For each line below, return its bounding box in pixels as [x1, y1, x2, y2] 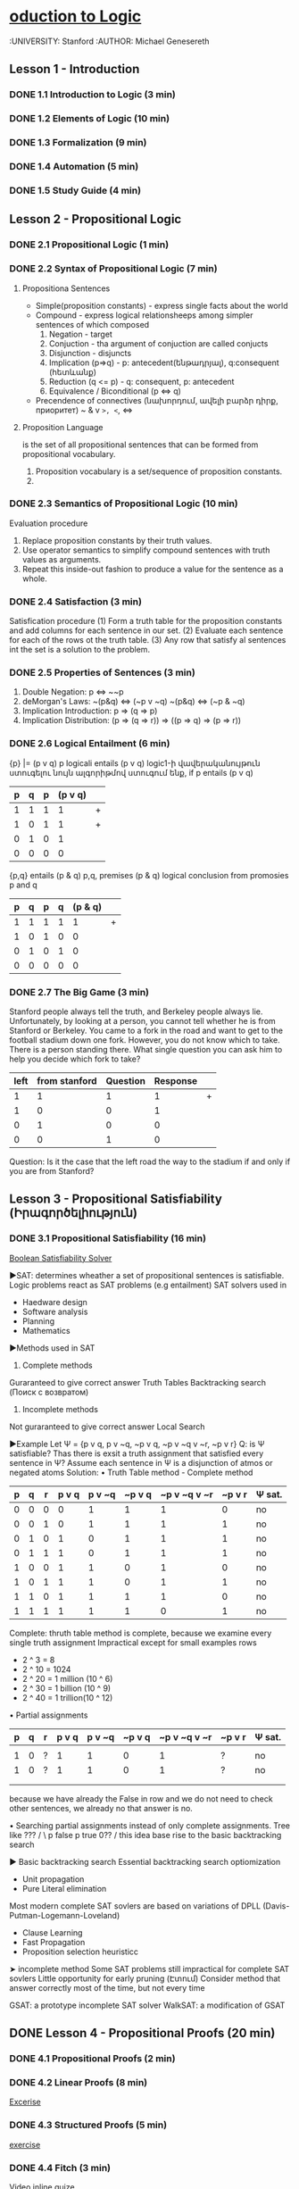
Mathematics [21, 1325, 71, 1336]
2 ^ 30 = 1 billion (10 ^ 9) [21, 1683, 112, 1694]
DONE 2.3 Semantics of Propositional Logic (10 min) [9, 497, 238, 510]
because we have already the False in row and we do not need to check [9, 1793, 274, 1804]
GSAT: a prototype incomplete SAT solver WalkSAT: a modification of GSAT [9, 2000, 286, 2010]
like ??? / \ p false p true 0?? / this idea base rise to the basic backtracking [9, 1829, 282, 1840]
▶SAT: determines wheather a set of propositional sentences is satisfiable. [9, 1269, 285, 1280]
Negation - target [48, 329, 113, 339]
